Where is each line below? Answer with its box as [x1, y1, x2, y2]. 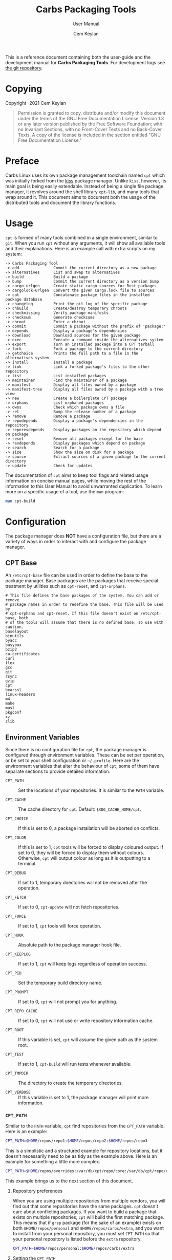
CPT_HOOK [5, 933, 24, 938]
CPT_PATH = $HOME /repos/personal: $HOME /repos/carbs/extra [12, 1246, 135, 1251]
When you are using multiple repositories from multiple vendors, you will [12, 1198, 165, 1204]
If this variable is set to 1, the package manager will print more [18, 1095, 149, 1101]
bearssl [5, 688, 22, 693]
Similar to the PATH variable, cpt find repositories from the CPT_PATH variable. [5, 1123, 165, 1129]
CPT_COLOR [5, 835, 27, 841]
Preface [5, 155, 39, 167]
